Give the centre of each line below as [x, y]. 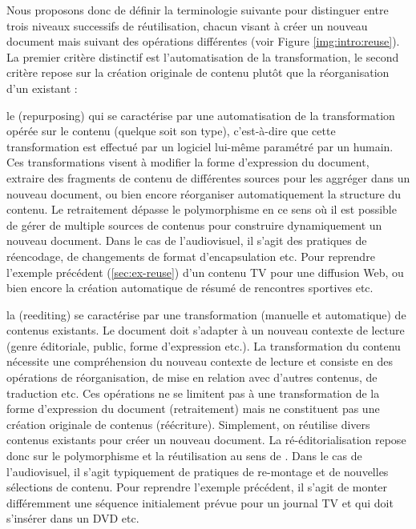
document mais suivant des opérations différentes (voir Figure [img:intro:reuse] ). [203, 41]
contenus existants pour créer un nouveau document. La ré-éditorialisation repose [206, 440]
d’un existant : [42, 88]
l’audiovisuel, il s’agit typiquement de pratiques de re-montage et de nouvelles [198, 471]
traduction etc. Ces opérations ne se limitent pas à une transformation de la [193, 393]
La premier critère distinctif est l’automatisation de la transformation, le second [203, 56]
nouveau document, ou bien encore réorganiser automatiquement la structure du [204, 193]
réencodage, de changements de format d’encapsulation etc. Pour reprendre [191, 256]
